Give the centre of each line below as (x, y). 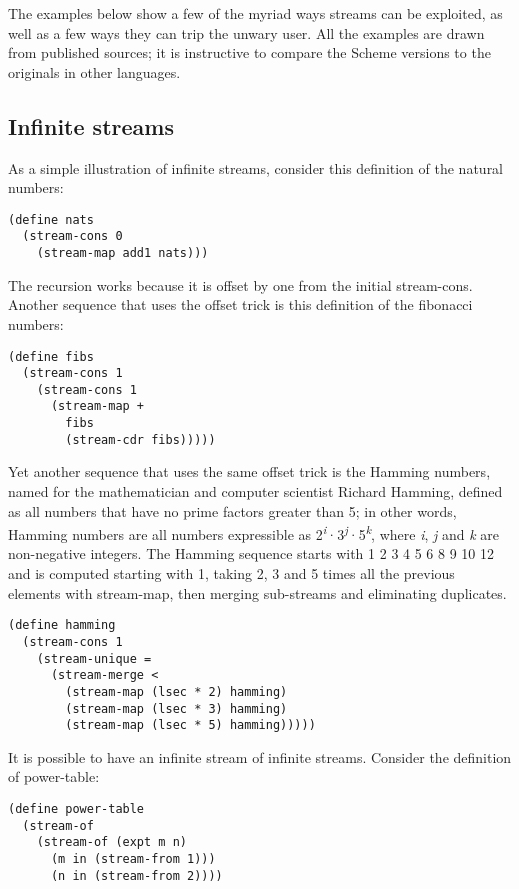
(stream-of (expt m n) (111, 842)
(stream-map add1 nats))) (122, 253)
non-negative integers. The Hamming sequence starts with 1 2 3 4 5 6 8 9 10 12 (251, 553)
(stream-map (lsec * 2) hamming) (176, 691)
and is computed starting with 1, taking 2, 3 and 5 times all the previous (231, 573)
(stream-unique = (94, 658)
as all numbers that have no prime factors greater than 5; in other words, (232, 510)
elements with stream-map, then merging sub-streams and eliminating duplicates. (257, 592)
